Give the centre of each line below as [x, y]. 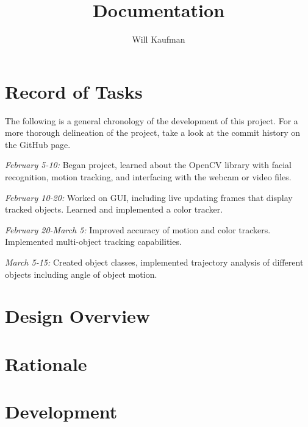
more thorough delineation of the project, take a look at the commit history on [153, 132]
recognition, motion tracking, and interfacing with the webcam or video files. [148, 177]
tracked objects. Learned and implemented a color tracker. [114, 209]
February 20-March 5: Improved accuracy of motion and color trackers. [138, 229]
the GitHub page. [38, 144]
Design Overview [78, 316]
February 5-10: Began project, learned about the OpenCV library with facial [148, 165]
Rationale [46, 363]
